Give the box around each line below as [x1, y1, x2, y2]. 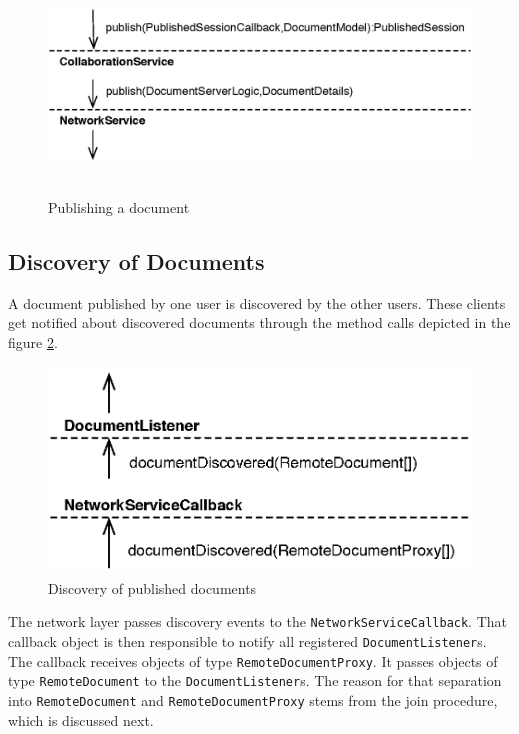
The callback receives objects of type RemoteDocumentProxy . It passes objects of [8, 650, 498, 671]
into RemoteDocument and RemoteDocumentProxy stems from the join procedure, [8, 690, 498, 711]
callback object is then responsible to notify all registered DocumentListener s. [8, 631, 487, 652]
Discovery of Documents [8, 245, 265, 276]
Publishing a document [48, 196, 190, 217]
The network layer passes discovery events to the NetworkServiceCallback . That [8, 611, 508, 632]
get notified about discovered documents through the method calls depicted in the [8, 312, 511, 333]
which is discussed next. [8, 709, 154, 730]
